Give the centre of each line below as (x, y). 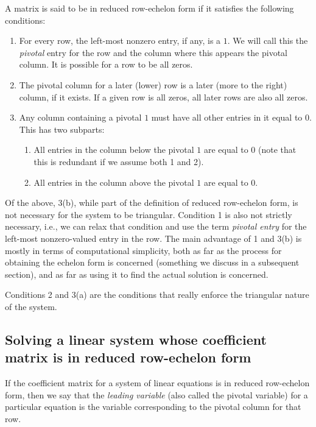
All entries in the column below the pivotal (114, 150)
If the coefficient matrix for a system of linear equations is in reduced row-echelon (157, 383)
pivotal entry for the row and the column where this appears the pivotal (153, 52)
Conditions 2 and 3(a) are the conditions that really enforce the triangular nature (157, 295)
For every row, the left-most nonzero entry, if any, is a (120, 41)
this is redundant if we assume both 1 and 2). (119, 161)
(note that (277, 150)
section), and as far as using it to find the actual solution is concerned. (137, 274)
